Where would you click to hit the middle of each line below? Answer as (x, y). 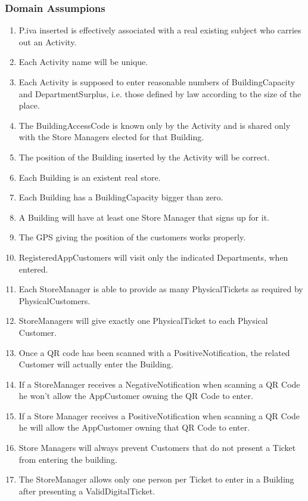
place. (29, 105)
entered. (33, 269)
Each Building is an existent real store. (90, 177)
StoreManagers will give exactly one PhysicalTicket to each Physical (143, 321)
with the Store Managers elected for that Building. (111, 137)
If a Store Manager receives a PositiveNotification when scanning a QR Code (159, 415)
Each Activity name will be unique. (83, 62)
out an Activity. (48, 41)
